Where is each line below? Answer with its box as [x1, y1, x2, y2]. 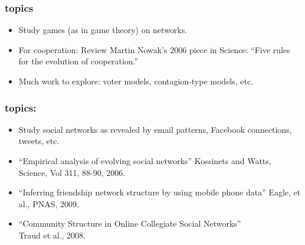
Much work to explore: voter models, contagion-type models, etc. [18, 75, 254, 87]
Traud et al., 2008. [18, 228, 86, 241]
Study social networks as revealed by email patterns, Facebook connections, [18, 123, 292, 135]
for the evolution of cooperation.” [18, 55, 139, 67]
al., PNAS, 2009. [18, 197, 79, 210]
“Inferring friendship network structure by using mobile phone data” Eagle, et [18, 186, 301, 198]
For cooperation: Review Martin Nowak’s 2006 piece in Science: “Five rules [18, 43, 290, 55]
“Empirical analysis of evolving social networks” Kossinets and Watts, [18, 155, 271, 166]
